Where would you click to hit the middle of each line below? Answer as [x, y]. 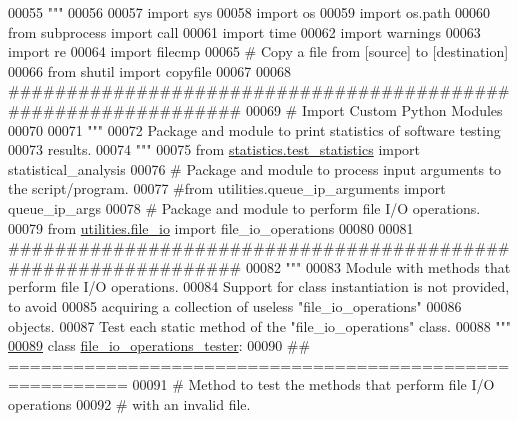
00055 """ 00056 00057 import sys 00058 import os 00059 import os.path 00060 [249, 12]
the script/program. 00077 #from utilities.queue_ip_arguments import [227, 188]
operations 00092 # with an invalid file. [129, 403]
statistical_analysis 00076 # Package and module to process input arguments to [255, 168]
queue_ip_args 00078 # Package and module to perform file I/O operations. [244, 207]
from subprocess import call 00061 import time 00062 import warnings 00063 [244, 31]
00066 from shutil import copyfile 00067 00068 [149, 70]
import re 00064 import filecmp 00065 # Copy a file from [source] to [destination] [258, 51]
